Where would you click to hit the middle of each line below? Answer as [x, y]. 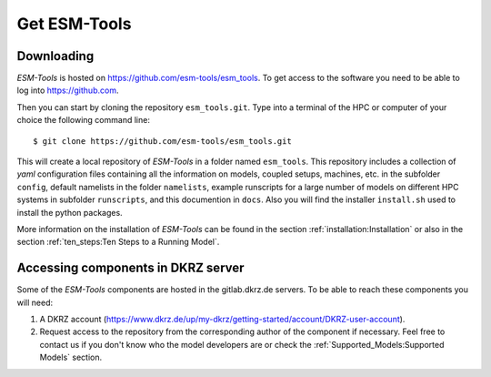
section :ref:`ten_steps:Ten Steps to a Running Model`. [118, 242]
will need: [35, 302]
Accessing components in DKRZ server [130, 268]
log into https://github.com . [68, 90]
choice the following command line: [83, 120]
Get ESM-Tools [74, 24]
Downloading [55, 56]
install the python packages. [70, 212]
